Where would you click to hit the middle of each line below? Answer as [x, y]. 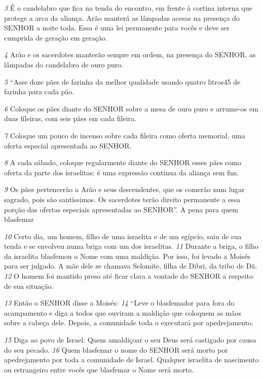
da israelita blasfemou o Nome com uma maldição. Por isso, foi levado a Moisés [127, 256]
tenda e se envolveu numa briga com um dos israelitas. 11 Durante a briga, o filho [131, 246]
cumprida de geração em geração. [56, 37]
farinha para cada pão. [39, 91]
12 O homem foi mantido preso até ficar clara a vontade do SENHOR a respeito [128, 276]
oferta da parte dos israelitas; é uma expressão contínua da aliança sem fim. [122, 172]
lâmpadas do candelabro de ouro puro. [64, 64]
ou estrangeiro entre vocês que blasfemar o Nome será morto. [99, 369]
